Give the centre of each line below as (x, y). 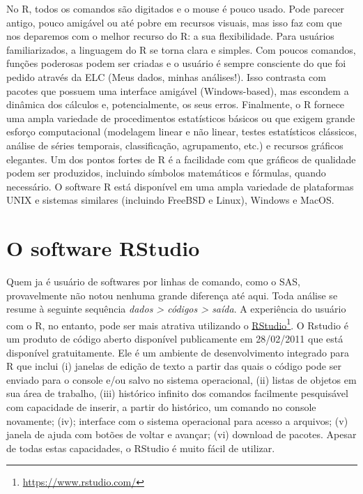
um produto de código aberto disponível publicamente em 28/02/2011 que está (175, 339)
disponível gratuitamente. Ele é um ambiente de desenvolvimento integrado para (178, 352)
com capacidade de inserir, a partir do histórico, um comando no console (161, 407)
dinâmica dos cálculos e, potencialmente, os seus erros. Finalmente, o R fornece (176, 104)
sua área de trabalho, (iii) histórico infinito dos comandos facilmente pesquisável (177, 393)
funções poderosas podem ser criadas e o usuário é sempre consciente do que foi (176, 63)
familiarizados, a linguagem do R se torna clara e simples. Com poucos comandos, (181, 49)
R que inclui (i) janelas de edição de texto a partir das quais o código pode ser (174, 366)
